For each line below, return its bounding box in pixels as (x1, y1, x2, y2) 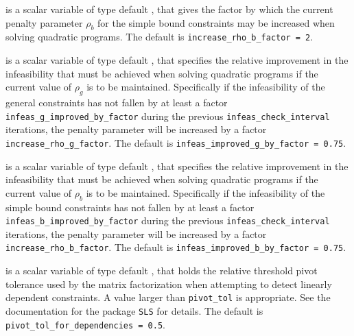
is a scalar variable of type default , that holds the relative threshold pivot (5, 263, 318, 278)
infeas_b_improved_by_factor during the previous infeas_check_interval (5, 213, 330, 228)
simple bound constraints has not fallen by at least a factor (5, 200, 255, 214)
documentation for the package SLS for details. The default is (5, 303, 263, 317)
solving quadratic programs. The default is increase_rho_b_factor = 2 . (5, 29, 314, 44)
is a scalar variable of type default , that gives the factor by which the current (5, 2, 333, 16)
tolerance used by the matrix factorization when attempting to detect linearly (5, 276, 332, 291)
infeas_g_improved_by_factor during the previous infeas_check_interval (5, 108, 330, 123)
